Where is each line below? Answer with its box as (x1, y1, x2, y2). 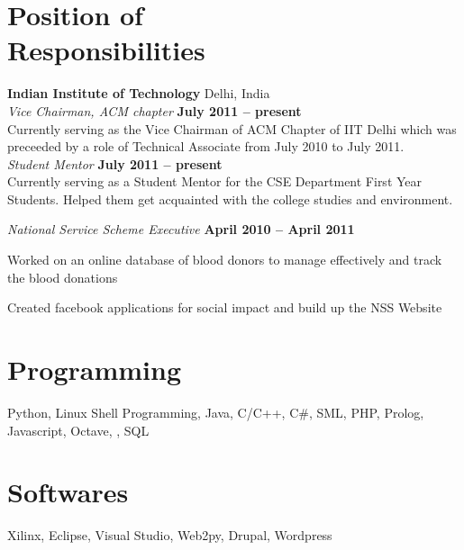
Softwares (7, 473, 129, 510)
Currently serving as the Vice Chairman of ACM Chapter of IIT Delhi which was (7, 119, 457, 138)
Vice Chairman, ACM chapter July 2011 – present (7, 101, 302, 120)
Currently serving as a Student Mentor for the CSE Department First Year (7, 172, 423, 191)
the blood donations (7, 267, 118, 286)
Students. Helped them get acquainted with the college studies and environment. (7, 189, 453, 208)
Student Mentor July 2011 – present (7, 154, 223, 173)
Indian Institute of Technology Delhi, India (7, 84, 270, 103)
